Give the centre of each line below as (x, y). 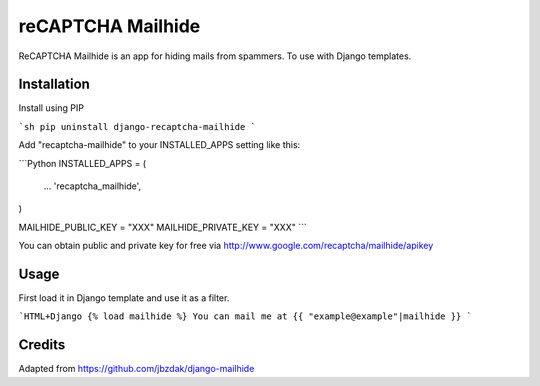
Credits (42, 345)
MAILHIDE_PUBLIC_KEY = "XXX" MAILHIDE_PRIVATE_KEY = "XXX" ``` (162, 227)
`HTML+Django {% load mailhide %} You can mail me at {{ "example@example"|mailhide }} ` (245, 316)
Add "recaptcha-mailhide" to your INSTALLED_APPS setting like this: (159, 145)
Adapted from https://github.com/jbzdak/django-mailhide (136, 369)
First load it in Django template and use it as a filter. (124, 298)
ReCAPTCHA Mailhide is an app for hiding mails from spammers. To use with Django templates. (215, 56)
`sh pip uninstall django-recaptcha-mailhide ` (137, 126)
